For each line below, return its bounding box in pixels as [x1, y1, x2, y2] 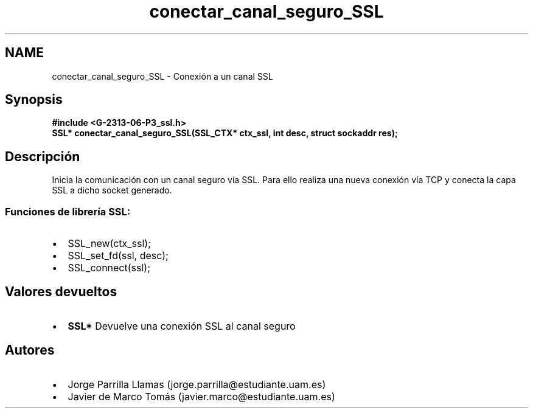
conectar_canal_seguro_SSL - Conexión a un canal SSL [52, 71, 273, 82]
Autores [5, 342, 55, 358]
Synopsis [5, 92, 63, 108]
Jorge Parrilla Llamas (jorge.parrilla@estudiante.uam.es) [68, 378, 326, 390]
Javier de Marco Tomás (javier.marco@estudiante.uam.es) [68, 390, 335, 403]
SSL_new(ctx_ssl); [68, 237, 152, 250]
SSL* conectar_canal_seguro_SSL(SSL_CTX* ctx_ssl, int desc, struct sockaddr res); [52, 128, 398, 139]
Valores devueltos [5, 284, 117, 300]
